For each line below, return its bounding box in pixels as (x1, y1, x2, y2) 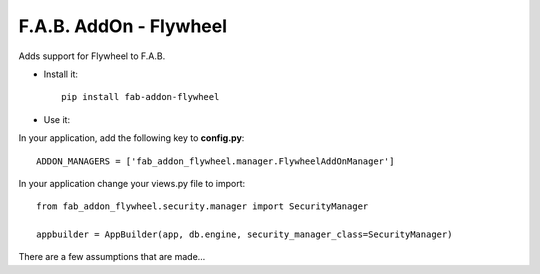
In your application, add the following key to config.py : (18, 132, 245, 144)
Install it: (43, 68, 79, 80)
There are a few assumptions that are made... (18, 251, 206, 263)
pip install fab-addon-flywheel (61, 91, 220, 103)
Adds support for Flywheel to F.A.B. (18, 50, 166, 62)
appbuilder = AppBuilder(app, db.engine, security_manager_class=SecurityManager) (36, 229, 453, 240)
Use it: (43, 113, 70, 125)
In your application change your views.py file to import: (18, 177, 246, 189)
